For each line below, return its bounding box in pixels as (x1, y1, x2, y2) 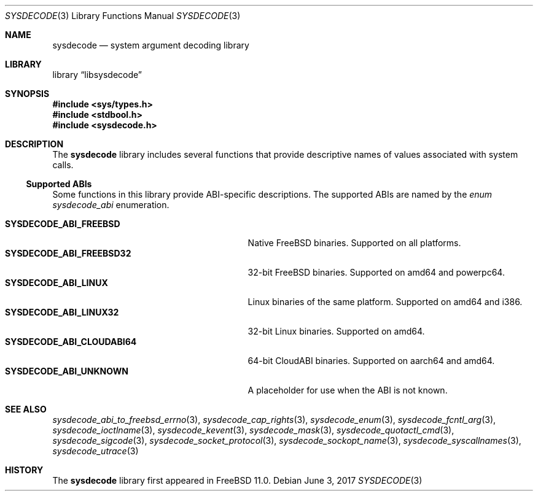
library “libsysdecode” (52, 69, 142, 80)
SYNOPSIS (5, 88, 50, 99)
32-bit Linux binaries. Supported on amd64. (248, 326, 425, 336)
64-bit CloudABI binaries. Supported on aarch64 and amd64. (248, 355, 495, 366)
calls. (52, 160, 74, 170)
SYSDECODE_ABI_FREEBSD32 (5, 248, 131, 258)
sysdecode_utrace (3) (52, 446, 139, 456)
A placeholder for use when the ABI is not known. (248, 385, 448, 395)
